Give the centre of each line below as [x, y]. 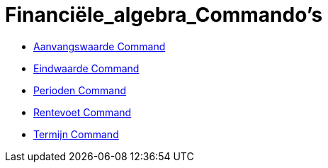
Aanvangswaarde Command [100, 46]
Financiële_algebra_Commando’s [164, 15]
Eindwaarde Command [86, 68]
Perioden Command [80, 90]
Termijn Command [76, 134]
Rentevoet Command [83, 112]
